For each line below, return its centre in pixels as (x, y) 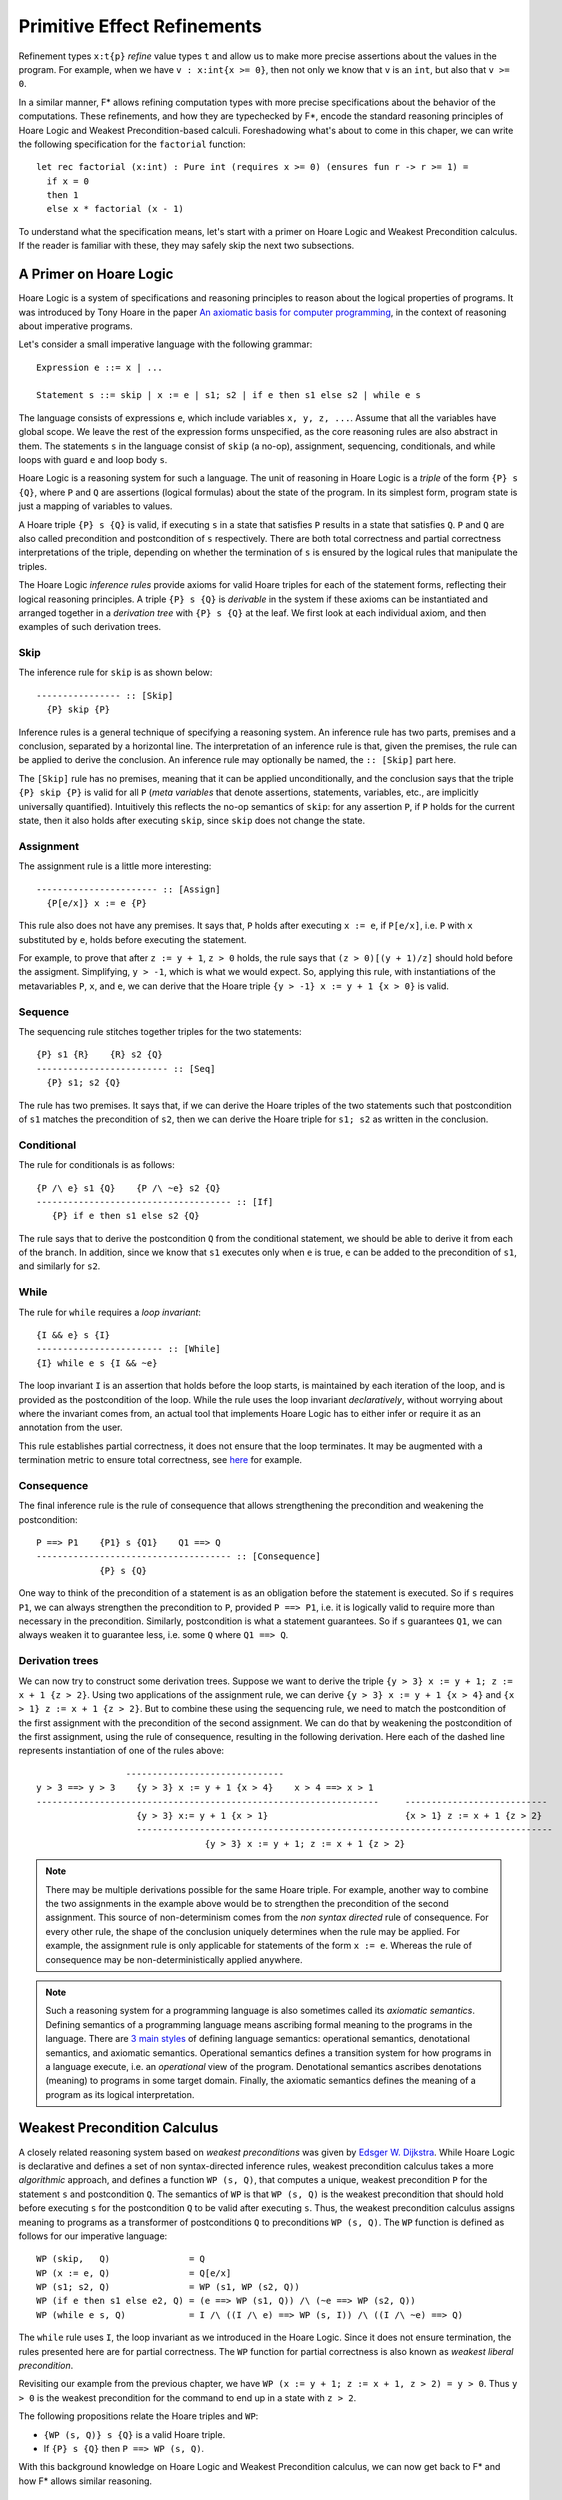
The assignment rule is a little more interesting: (115, 866)
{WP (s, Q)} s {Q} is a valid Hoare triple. (134, 2434)
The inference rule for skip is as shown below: (115, 672)
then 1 (62, 195)
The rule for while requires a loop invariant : (110, 1312)
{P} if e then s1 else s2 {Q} (125, 1216)
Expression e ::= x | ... (100, 367)
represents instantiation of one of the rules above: (121, 1751)
